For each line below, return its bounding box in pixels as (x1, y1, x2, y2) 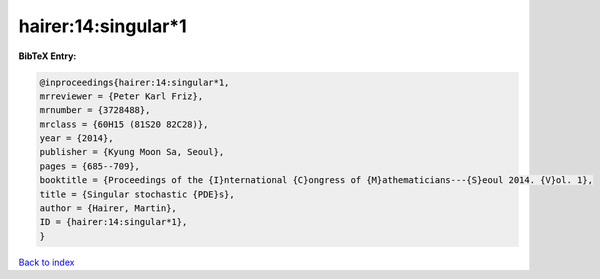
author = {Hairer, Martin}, (39, 203, 177, 214)
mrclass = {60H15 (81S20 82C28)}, (39, 118, 209, 130)
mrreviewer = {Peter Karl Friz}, (39, 90, 204, 102)
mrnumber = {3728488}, (39, 105, 151, 116)
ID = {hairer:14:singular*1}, (39, 216, 188, 228)
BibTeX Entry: (18, 50, 77, 62)
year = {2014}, (39, 133, 114, 144)
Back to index (18, 256, 75, 268)
